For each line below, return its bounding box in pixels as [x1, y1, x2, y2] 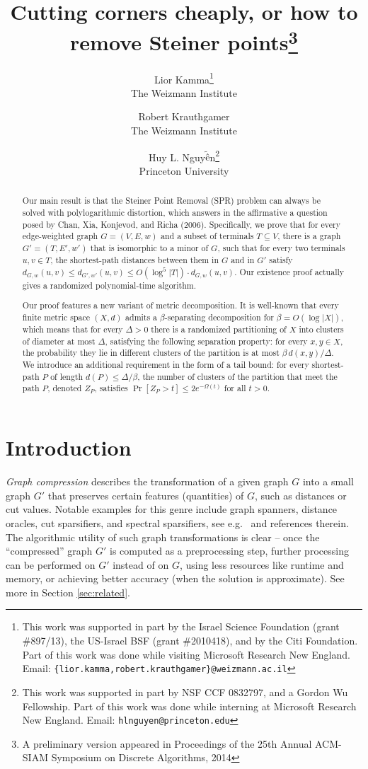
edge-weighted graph [22, 230, 98, 242]
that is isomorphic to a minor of [90, 241, 209, 253]
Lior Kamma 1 [154, 69, 214, 86]
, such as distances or [255, 487, 347, 502]
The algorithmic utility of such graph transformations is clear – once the [6, 529, 320, 544]
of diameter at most [22, 335, 96, 347]
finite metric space [22, 311, 91, 323]
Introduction [6, 433, 132, 462]
